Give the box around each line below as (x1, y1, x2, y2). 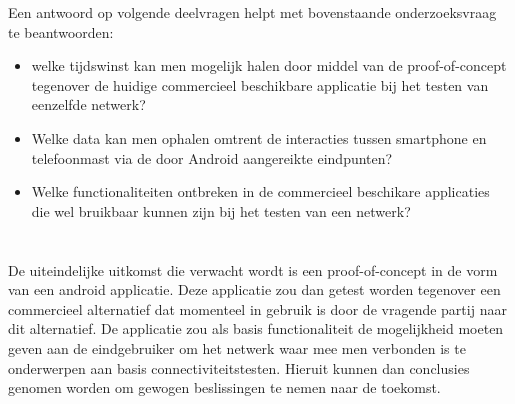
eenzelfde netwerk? (31, 94, 146, 115)
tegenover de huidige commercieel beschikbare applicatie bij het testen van (31, 74, 489, 95)
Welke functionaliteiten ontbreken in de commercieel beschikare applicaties (31, 181, 490, 202)
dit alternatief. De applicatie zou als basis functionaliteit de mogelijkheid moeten (8, 318, 504, 339)
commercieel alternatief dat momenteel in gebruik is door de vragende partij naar (8, 298, 507, 319)
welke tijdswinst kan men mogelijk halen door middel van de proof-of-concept (31, 55, 507, 76)
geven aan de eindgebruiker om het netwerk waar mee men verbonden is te (8, 337, 466, 358)
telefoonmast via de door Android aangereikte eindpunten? (31, 147, 393, 168)
